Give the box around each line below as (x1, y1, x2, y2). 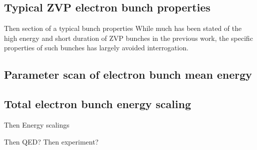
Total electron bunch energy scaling (4, 96, 191, 112)
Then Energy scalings (4, 119, 70, 130)
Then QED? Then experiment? (4, 136, 99, 147)
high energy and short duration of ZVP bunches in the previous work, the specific (4, 32, 253, 43)
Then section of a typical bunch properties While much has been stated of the (4, 23, 242, 33)
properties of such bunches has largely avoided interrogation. (4, 42, 189, 53)
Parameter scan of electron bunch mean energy (4, 67, 252, 82)
